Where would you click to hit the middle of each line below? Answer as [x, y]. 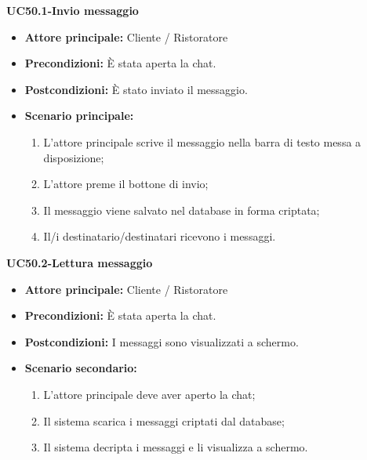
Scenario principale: [79, 116]
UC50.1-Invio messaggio [73, 10]
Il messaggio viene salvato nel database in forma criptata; [182, 210]
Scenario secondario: [81, 368]
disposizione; [74, 157]
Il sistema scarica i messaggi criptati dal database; [164, 420]
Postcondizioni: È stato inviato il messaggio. [136, 89]
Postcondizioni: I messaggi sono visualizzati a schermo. [162, 341]
